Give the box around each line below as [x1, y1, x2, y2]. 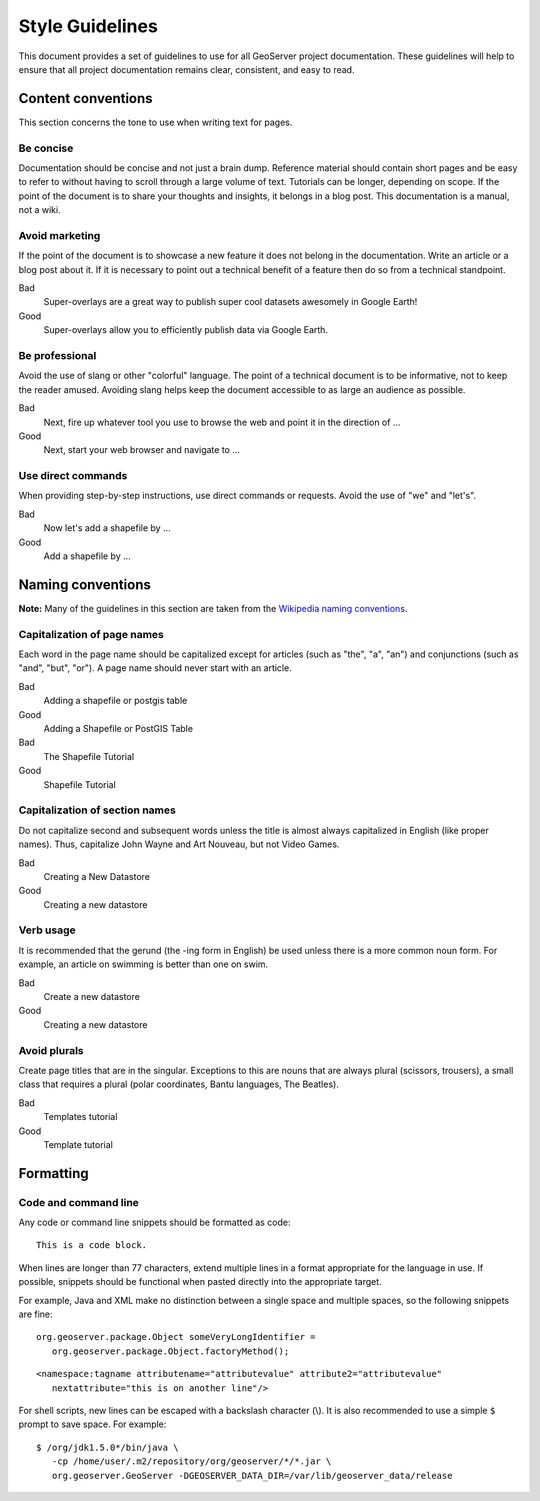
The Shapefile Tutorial [43, 750, 135, 762]
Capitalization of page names [18, 627, 165, 641]
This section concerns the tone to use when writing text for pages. [18, 116, 293, 128]
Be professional [18, 349, 97, 363]
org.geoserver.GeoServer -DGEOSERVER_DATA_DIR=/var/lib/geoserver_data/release [51, 1470, 453, 1481]
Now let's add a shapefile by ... [43, 522, 172, 534]
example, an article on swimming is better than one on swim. [18, 958, 269, 970]
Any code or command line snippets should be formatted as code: [18, 1216, 291, 1229]
